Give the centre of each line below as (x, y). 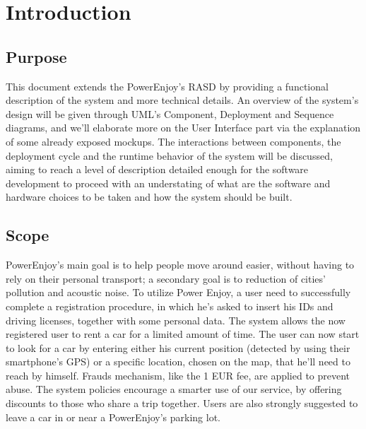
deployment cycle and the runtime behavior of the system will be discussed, (169, 155)
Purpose (36, 56)
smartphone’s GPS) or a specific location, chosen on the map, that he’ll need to (178, 362)
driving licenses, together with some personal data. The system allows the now (176, 320)
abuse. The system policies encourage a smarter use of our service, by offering (174, 389)
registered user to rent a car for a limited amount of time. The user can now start (183, 334)
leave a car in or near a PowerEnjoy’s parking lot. (113, 417)
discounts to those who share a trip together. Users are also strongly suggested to (182, 403)
